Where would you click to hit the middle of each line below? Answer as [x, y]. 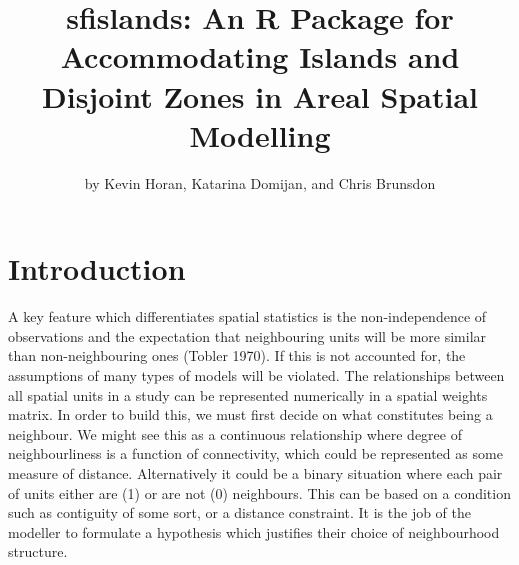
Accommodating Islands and [260, 56]
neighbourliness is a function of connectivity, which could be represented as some [255, 453]
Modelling [260, 134]
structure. [38, 551]
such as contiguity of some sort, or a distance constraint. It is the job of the [240, 512]
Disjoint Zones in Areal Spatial [260, 95]
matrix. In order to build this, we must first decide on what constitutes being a [250, 414]
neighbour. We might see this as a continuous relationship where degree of [235, 433]
